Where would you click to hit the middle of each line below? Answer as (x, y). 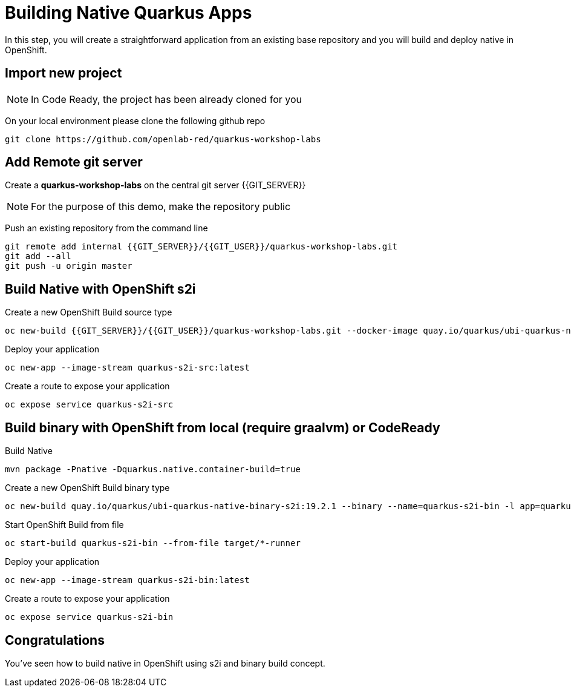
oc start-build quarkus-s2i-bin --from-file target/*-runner (153, 543)
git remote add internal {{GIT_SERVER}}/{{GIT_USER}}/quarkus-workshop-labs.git (201, 247)
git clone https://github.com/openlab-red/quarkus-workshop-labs (163, 139)
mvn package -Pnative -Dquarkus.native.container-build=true (153, 470)
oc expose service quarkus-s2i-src (89, 405)
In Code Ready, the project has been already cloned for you (167, 99)
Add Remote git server (74, 162)
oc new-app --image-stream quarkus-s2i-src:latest (127, 368)
